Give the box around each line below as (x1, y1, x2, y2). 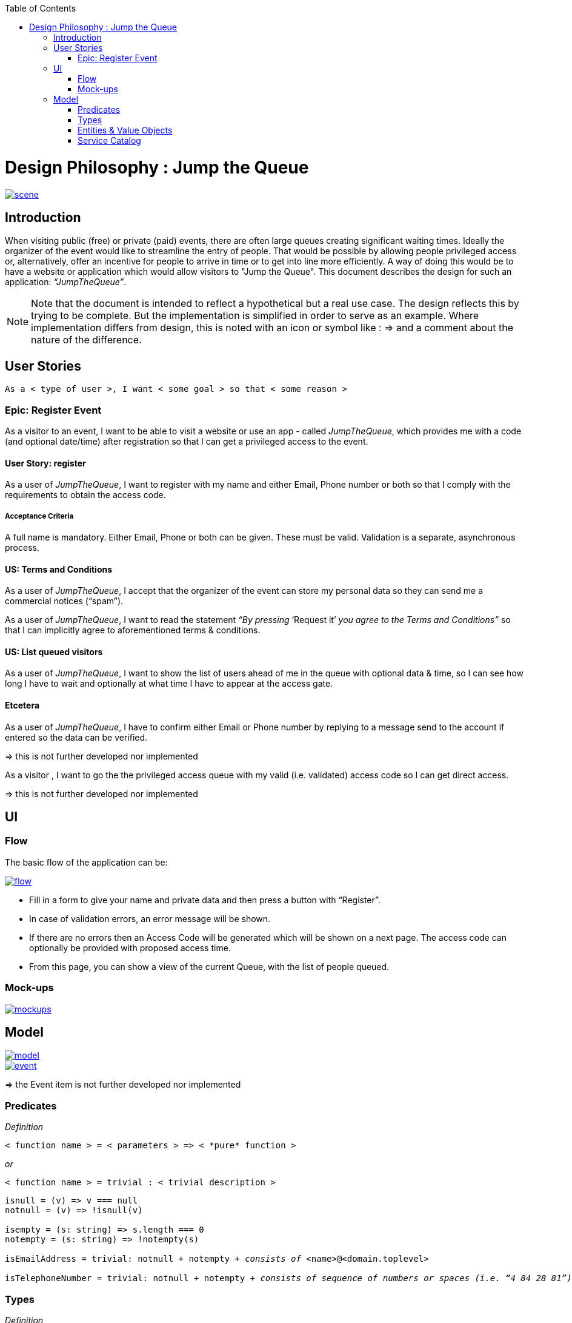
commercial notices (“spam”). (5, 596, 124, 607)
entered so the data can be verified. (5, 732, 148, 742)
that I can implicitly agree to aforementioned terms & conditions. (5, 625, 261, 636)
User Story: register (5, 457, 86, 468)
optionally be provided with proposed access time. (29, 942, 231, 953)
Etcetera (5, 699, 40, 710)
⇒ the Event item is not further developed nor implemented (5, 1079, 241, 1090)
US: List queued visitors (5, 646, 103, 657)
